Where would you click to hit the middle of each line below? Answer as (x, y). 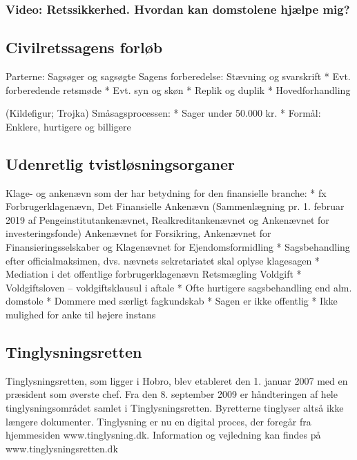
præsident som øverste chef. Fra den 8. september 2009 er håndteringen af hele (172, 394)
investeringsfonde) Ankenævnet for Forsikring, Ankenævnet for (138, 233)
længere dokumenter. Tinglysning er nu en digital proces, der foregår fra (158, 421)
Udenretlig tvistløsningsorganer (120, 163)
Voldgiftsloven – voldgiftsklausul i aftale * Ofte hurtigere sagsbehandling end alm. (179, 287)
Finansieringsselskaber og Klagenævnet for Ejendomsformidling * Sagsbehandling (178, 247)
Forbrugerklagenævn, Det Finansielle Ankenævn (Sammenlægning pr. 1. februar (175, 206)
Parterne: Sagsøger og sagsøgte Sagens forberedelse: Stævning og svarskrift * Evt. (178, 76)
